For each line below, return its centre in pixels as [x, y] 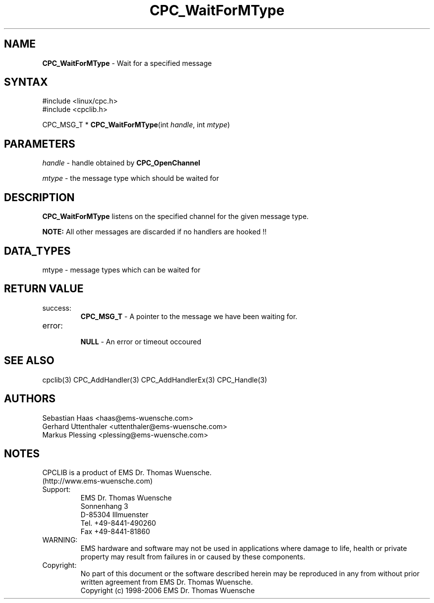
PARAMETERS [40, 144]
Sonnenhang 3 [104, 506]
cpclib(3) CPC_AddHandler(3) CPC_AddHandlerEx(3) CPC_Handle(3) [155, 380]
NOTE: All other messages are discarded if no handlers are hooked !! [155, 232]
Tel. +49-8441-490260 [118, 523]
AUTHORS [30, 399]
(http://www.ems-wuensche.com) [98, 481]
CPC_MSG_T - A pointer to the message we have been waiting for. [189, 316]
